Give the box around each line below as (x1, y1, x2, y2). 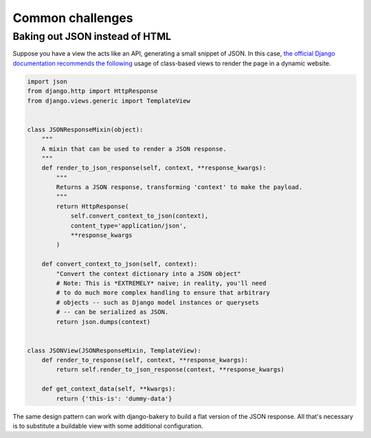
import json (27, 78, 68, 85)
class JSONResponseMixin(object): (27, 126, 144, 133)
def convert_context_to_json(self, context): (41, 260, 198, 268)
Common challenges (12, 10, 133, 25)
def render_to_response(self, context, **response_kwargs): (41, 356, 249, 364)
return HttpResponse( (56, 203, 129, 210)
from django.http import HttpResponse (27, 87, 158, 95)
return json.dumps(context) (56, 318, 151, 325)
